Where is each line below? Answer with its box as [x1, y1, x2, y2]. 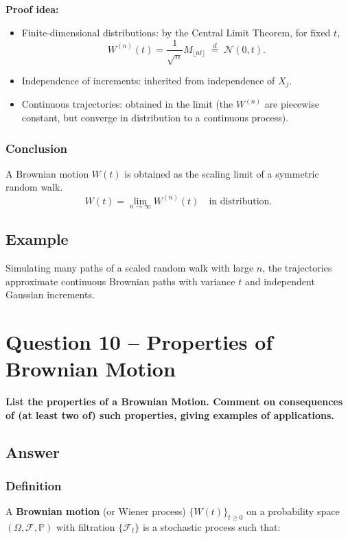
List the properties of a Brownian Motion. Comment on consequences [5, 394, 343, 409]
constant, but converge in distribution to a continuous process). [21, 110, 289, 125]
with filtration [56, 520, 115, 534]
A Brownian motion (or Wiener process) [5, 504, 186, 518]
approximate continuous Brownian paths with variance [5, 274, 235, 288]
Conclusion [5, 139, 67, 156]
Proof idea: [5, 2, 59, 16]
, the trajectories [262, 260, 332, 274]
